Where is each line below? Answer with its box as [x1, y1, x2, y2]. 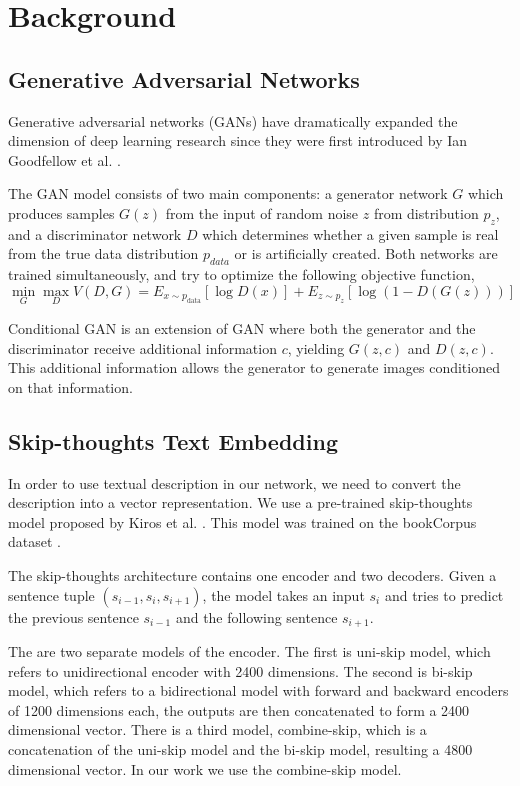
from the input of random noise [165, 202, 359, 223]
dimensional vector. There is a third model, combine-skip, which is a [8, 719, 427, 740]
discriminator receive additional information [8, 337, 277, 358]
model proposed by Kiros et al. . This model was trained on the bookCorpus [8, 511, 477, 532]
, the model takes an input [202, 584, 365, 605]
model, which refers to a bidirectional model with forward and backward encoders [8, 680, 509, 701]
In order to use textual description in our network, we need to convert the [8, 472, 461, 493]
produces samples [8, 202, 115, 223]
